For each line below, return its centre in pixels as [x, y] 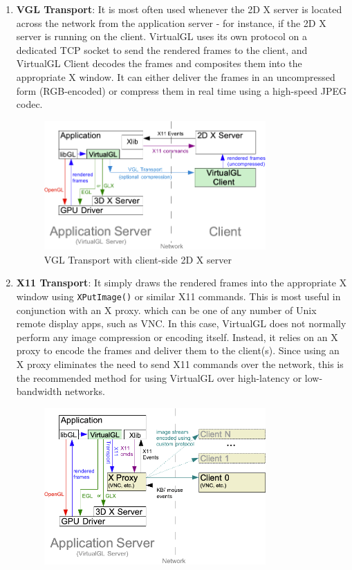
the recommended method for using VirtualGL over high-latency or [159, 377]
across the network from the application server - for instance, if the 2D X [171, 22]
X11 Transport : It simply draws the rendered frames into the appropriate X [182, 283]
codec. [29, 104]
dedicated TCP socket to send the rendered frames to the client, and [162, 49]
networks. [85, 391]
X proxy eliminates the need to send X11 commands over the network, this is [180, 364]
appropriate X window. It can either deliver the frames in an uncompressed [176, 76]
